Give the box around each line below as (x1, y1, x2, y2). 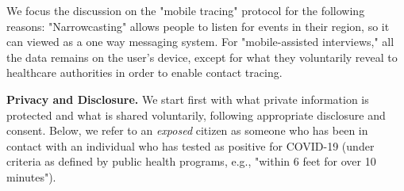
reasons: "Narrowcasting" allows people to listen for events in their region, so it (6, 17, 390, 34)
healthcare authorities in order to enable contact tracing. (6, 64, 283, 81)
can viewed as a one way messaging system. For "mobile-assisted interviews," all (6, 33, 394, 50)
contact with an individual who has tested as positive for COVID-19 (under (6, 137, 375, 154)
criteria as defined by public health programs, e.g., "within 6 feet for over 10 (6, 153, 376, 170)
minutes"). (6, 168, 56, 185)
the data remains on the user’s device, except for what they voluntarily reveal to (6, 48, 398, 65)
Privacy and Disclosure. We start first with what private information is (6, 90, 369, 107)
